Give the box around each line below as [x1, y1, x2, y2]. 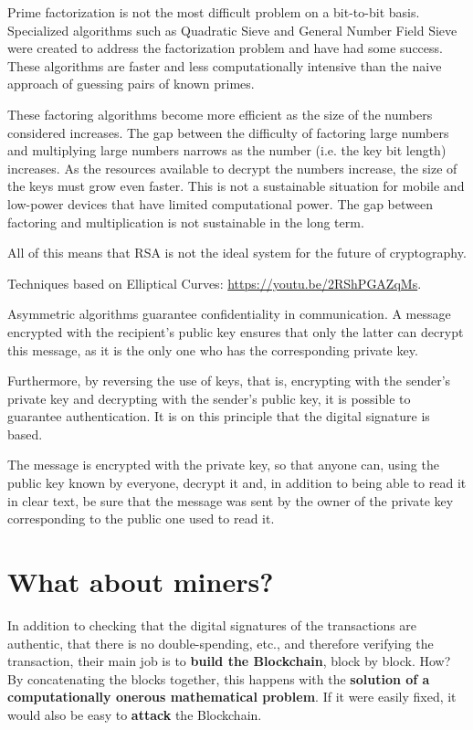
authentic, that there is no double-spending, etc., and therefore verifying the [7, 633, 434, 652]
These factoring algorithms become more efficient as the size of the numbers [7, 104, 433, 123]
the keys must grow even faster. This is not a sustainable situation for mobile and [7, 176, 465, 196]
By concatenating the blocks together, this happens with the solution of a [7, 669, 430, 688]
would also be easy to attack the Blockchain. [7, 704, 262, 724]
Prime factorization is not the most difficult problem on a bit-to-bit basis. [7, 3, 420, 21]
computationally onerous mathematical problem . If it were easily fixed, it [7, 687, 457, 706]
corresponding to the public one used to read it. [7, 509, 275, 528]
